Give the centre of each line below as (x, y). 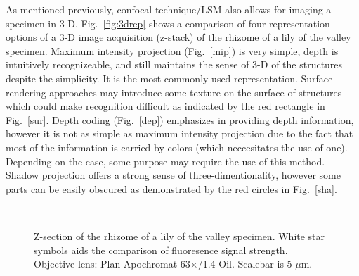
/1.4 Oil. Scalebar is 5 (245, 264)
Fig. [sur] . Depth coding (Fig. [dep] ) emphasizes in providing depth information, (180, 119)
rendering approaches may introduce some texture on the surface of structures (174, 92)
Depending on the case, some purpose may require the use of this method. (165, 161)
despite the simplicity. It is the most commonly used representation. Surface (169, 78)
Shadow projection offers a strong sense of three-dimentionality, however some (173, 175)
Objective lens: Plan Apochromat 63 (112, 264)
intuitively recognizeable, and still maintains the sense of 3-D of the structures (174, 64)
